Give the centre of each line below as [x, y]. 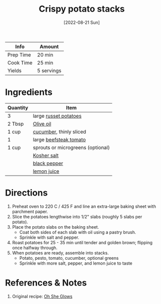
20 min [45, 54]
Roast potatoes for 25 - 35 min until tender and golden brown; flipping [82, 242]
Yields [15, 71]
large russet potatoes [57, 116]
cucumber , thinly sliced [60, 131]
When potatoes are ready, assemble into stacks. [60, 253]
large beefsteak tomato [59, 140]
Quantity [18, 107]
